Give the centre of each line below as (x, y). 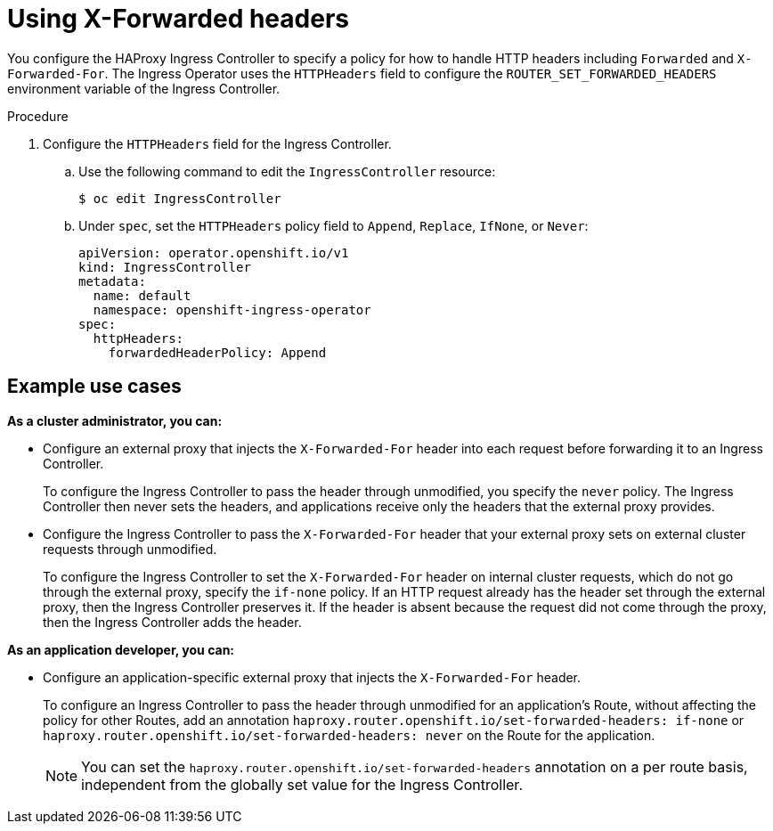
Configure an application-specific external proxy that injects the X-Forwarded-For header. (312, 677)
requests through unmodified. (130, 549)
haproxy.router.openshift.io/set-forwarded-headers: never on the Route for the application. (349, 735)
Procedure (38, 116)
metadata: (112, 281)
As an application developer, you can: (121, 649)
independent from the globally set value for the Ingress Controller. (302, 784)
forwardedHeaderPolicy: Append (217, 352)
